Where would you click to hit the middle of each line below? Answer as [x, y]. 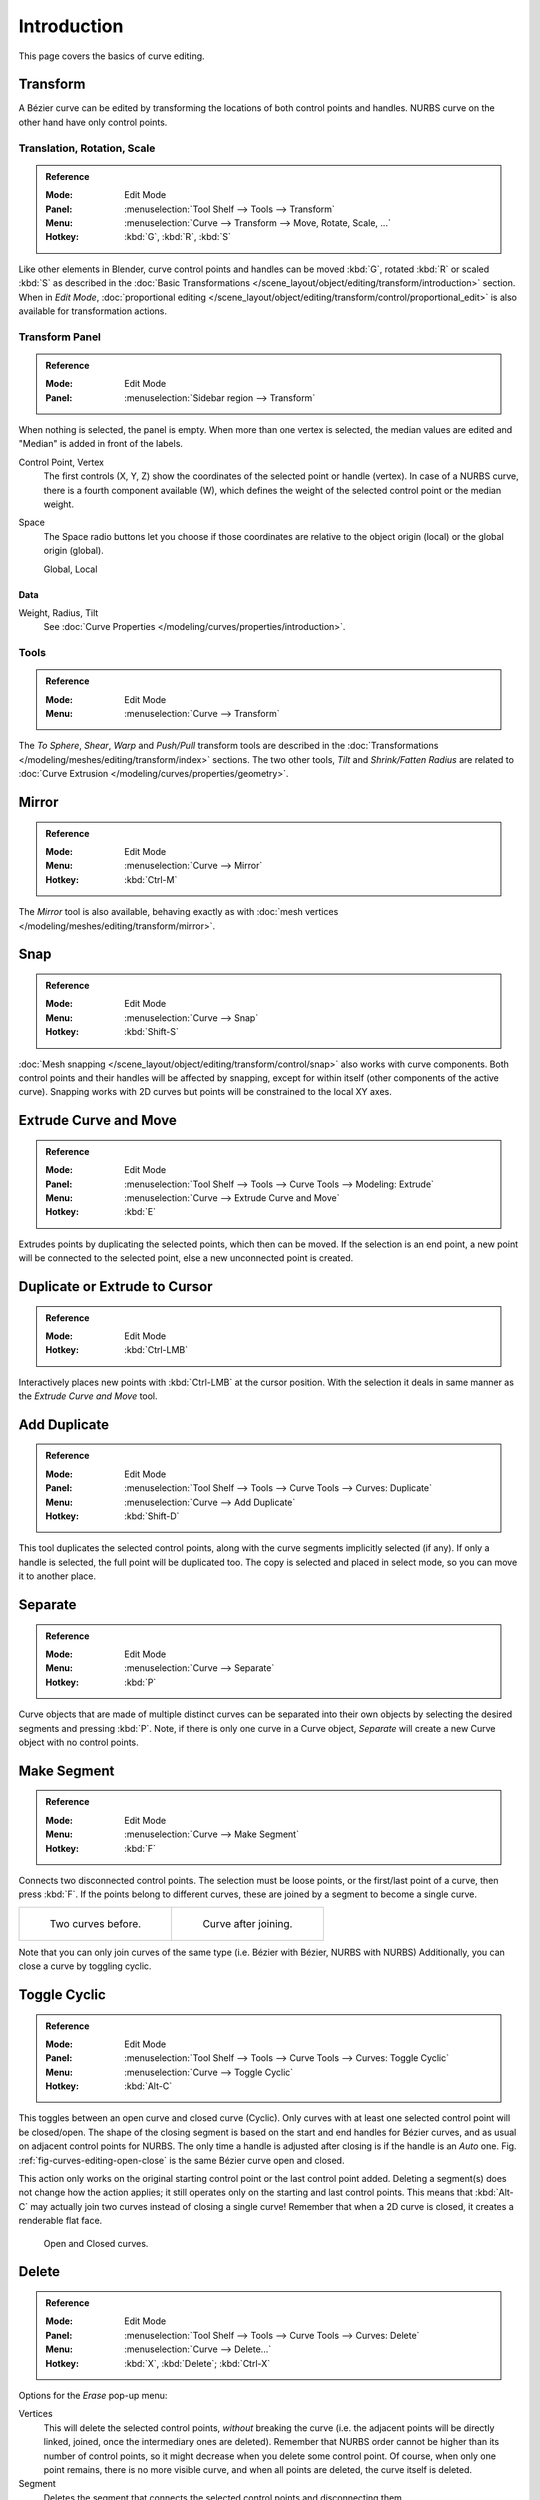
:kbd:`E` [140, 1212]
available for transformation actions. [93, 311]
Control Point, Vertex [61, 462]
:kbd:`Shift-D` [152, 1516]
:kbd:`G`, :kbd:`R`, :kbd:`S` [178, 237]
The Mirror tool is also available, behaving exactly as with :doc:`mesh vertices [178, 912]
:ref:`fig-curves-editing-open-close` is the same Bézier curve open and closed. [181, 2160]
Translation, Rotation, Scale [87, 148]
